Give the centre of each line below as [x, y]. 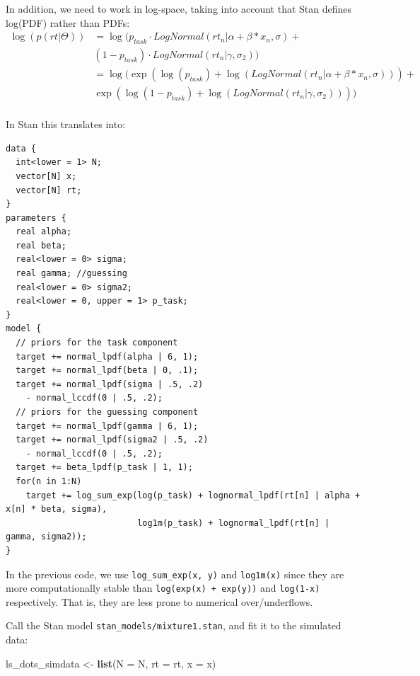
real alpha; [44, 232]
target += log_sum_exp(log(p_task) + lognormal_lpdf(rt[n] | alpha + [193, 495]
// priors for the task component [97, 343]
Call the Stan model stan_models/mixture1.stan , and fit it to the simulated [174, 625]
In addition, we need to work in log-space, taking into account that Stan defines [179, 8]
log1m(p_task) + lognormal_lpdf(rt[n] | [234, 523]
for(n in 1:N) [49, 481]
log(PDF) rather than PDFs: [68, 22]
